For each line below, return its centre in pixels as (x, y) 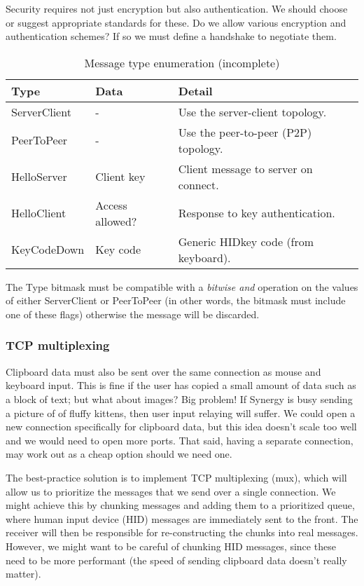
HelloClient (39, 213)
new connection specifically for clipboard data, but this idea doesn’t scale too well (181, 427)
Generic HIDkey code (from (246, 241)
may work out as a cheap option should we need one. (119, 454)
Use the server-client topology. (252, 111)
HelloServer (39, 177)
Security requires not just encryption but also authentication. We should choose (177, 8)
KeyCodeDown (48, 250)
